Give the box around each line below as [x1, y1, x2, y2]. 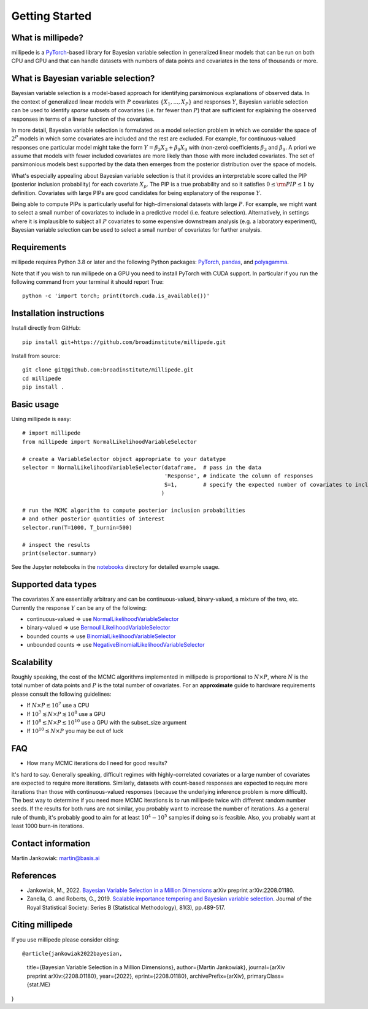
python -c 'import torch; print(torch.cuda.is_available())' [22, 292, 210, 300]
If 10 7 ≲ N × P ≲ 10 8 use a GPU [26, 709, 105, 717]
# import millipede [22, 430, 81, 436]
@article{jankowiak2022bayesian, [22, 950, 123, 957]
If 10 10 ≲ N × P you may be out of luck [26, 726, 124, 735]
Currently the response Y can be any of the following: [11, 604, 147, 611]
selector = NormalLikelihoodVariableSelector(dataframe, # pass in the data [22, 464, 262, 471]
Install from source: [11, 352, 61, 359]
